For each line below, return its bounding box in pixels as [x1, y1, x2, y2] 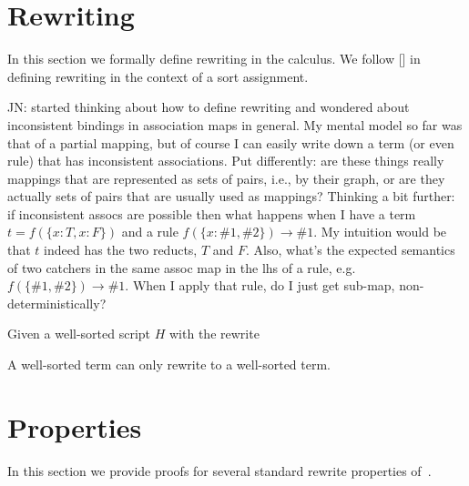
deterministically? [7, 293, 107, 312]
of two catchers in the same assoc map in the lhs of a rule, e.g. [7, 258, 356, 277]
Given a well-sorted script [7, 324, 151, 343]
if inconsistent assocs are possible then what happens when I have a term [7, 204, 416, 223]
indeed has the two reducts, [44, 240, 198, 259]
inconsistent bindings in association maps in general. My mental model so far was [7, 115, 463, 134]
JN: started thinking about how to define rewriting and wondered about [7, 97, 410, 116]
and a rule [121, 222, 178, 241]
